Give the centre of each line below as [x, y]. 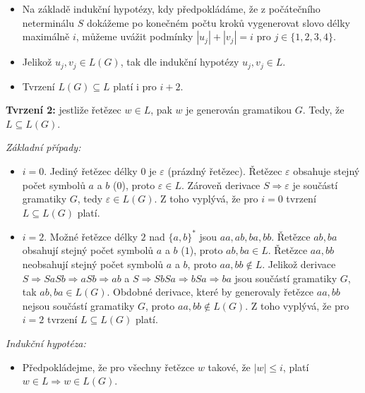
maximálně [46, 36]
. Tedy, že [323, 110]
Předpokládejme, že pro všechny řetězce [108, 367]
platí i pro [135, 86]
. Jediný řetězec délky [91, 171]
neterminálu [48, 22]
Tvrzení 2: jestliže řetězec [64, 110]
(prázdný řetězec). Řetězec [225, 171]
